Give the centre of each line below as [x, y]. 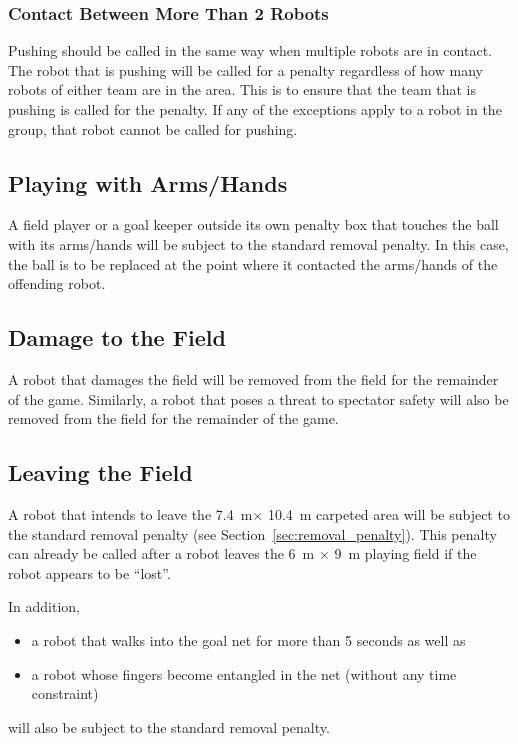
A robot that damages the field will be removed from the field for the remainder [253, 378]
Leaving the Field [100, 472]
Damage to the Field [117, 337]
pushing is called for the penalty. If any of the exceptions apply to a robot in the [255, 109]
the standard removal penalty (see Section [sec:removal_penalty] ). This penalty [252, 533]
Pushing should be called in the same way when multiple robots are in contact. [250, 50]
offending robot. [57, 283]
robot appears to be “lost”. [89, 572]
